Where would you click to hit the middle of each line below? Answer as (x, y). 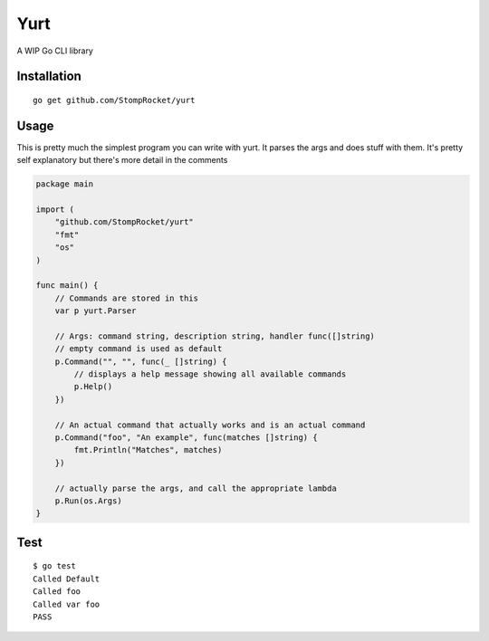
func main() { (67, 286)
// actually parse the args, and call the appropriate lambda (196, 488)
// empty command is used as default (139, 349)
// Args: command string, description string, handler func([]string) (215, 336)
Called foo (57, 592)
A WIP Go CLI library (55, 51)
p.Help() (93, 387)
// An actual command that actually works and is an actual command (210, 425)
